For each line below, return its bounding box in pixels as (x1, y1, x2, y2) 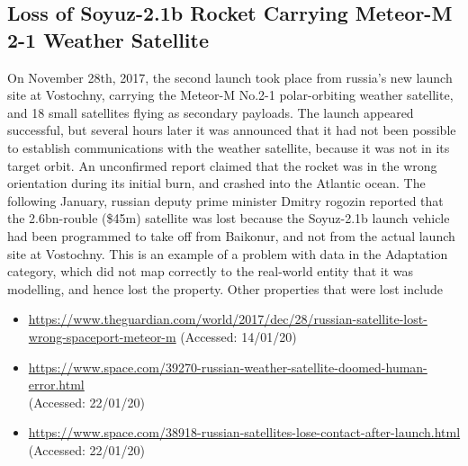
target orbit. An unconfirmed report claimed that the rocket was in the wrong (7, 156, 437, 175)
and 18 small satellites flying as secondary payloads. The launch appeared (7, 103, 414, 121)
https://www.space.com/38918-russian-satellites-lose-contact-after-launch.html (28, 423, 461, 442)
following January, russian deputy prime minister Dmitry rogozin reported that (7, 191, 444, 210)
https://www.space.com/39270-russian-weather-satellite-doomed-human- (28, 357, 427, 376)
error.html (28, 375, 85, 394)
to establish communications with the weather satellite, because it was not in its (7, 138, 450, 157)
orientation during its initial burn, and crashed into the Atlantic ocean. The (7, 174, 426, 193)
